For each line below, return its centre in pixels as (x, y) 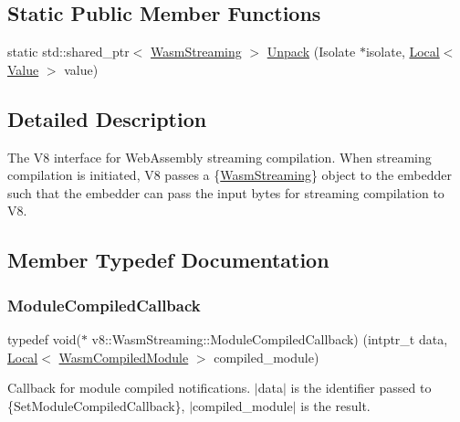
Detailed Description (107, 118)
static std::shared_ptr (68, 52)
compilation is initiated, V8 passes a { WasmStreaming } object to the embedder (230, 175)
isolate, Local (402, 52)
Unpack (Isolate (311, 52)
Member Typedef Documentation (168, 260)
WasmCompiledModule (124, 357)
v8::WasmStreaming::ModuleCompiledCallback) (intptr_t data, (270, 338)
